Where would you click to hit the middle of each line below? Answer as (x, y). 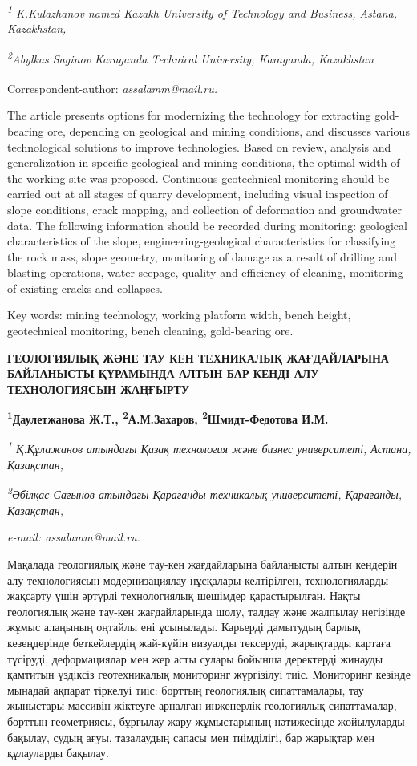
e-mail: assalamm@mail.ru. (74, 537)
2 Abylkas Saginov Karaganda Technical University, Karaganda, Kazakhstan (191, 57)
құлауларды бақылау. (58, 753)
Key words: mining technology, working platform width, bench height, (179, 315)
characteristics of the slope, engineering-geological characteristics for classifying (202, 241)
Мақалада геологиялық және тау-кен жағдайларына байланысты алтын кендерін (202, 563)
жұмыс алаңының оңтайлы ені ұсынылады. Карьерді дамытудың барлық (184, 627)
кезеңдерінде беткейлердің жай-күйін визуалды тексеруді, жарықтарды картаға (199, 642)
